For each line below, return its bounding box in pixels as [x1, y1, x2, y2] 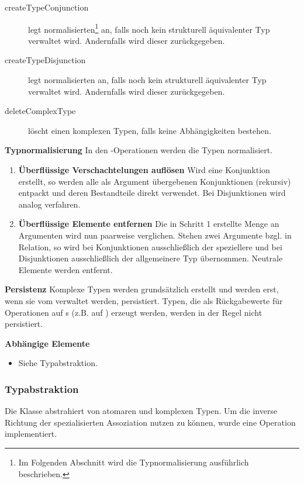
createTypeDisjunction [5, 54, 86, 66]
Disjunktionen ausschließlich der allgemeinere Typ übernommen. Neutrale [18, 252, 283, 264]
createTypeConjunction [5, 1, 89, 13]
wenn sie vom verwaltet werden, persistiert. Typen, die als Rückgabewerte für [5, 294, 283, 306]
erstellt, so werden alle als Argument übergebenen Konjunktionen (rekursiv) [18, 175, 291, 187]
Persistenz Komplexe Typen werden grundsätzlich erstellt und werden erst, [5, 283, 279, 295]
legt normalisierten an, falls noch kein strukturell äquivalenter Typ [28, 74, 267, 86]
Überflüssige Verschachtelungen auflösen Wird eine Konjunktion [18, 164, 270, 175]
